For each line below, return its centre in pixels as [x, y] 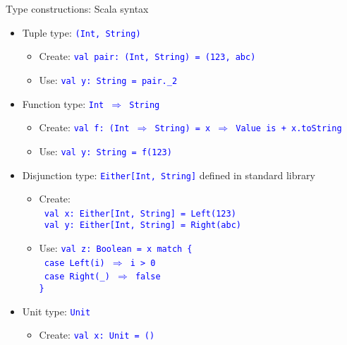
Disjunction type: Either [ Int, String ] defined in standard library [169, 175]
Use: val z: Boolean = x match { [116, 248]
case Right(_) [77, 277]
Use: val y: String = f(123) [105, 151]
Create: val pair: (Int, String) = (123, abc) [147, 56]
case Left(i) [74, 263]
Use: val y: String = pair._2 [108, 79]
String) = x [183, 129]
